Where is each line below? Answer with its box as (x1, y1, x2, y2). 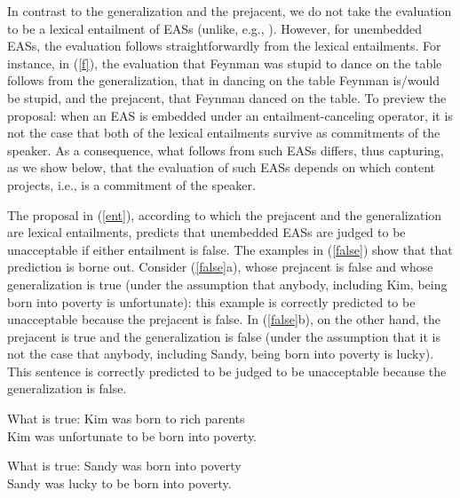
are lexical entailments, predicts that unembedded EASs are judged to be (7, 223, 406, 241)
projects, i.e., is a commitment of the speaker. (7, 175, 256, 194)
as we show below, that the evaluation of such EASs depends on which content (7, 158, 435, 177)
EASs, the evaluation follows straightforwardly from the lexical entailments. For (7, 36, 441, 55)
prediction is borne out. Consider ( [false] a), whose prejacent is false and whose (7, 257, 433, 276)
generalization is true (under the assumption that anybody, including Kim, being (7, 274, 448, 293)
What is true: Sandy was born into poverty (7, 456, 242, 475)
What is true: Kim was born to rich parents (7, 409, 245, 428)
